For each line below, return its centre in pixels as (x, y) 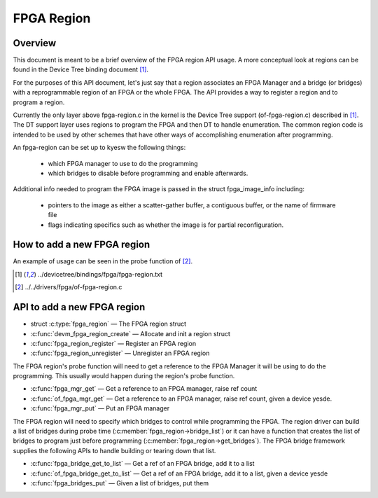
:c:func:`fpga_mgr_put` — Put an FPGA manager (100, 408)
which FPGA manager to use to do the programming (123, 163)
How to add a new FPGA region (82, 245)
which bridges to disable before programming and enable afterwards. (148, 173)
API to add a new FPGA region (79, 307)
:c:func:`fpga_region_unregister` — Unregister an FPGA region (120, 353)
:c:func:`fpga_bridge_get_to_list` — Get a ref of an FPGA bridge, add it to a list (142, 464)
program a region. (39, 102)
